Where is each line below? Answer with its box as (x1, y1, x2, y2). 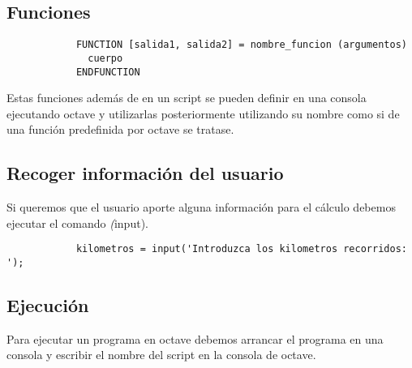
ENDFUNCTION (75, 66, 140, 78)
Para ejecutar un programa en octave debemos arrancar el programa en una (6, 330, 384, 347)
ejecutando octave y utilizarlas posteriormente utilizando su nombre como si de (6, 105, 400, 122)
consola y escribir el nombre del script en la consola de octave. (6, 346, 316, 363)
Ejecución (6, 293, 89, 318)
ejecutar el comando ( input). (6, 214, 148, 231)
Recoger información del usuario (6, 160, 284, 186)
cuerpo (88, 52, 123, 64)
